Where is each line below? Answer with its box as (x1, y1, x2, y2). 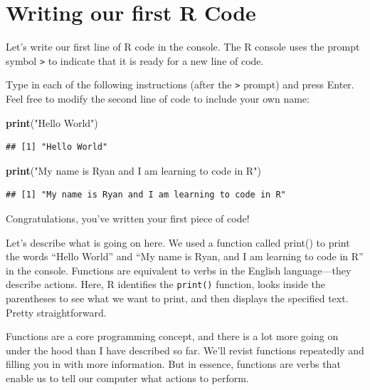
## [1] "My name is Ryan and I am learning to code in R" (6, 190, 286, 200)
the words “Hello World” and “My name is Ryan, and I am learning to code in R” (6, 249, 364, 264)
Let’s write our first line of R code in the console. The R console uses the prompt (6, 39, 360, 54)
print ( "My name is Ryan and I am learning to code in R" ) (6, 163, 261, 178)
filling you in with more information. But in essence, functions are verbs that (6, 356, 341, 371)
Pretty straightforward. (6, 304, 107, 319)
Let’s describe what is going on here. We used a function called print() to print (6, 235, 350, 250)
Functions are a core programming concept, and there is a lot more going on (6, 329, 339, 344)
